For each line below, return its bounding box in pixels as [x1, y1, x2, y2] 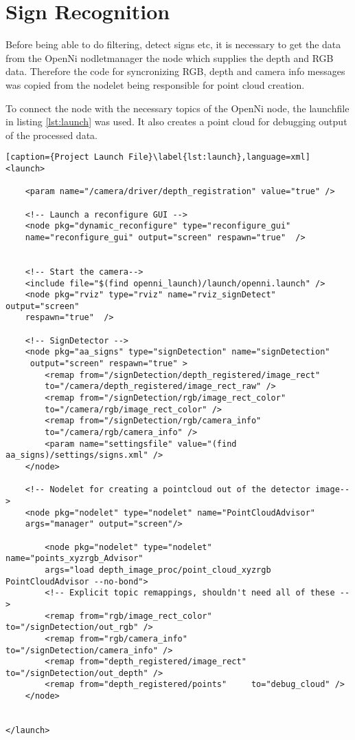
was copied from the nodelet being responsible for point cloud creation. [5, 77, 305, 92]
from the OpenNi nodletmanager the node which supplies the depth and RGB [5, 50, 334, 65]
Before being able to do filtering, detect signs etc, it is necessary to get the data [5, 37, 341, 52]
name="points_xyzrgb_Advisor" [5, 553, 144, 564]
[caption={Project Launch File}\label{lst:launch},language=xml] [5, 152, 310, 162]
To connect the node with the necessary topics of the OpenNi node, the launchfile [5, 101, 350, 115]
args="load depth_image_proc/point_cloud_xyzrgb [45, 564, 271, 575]
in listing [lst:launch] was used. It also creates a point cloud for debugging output [5, 114, 347, 129]
